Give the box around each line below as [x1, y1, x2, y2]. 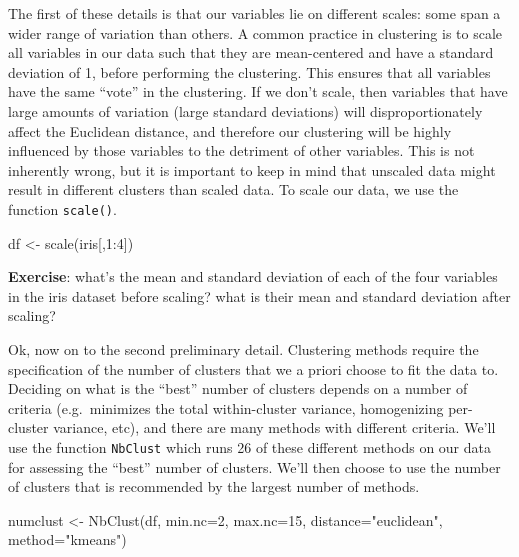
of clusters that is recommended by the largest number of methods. [8, 476, 420, 497]
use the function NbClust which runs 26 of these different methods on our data [8, 436, 491, 457]
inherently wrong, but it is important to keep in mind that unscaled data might [8, 159, 496, 180]
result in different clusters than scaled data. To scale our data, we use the [8, 179, 459, 200]
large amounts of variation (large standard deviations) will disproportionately [8, 100, 483, 121]
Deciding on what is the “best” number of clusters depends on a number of [8, 378, 468, 399]
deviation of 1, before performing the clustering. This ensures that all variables [8, 61, 491, 82]
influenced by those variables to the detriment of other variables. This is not [8, 140, 475, 161]
